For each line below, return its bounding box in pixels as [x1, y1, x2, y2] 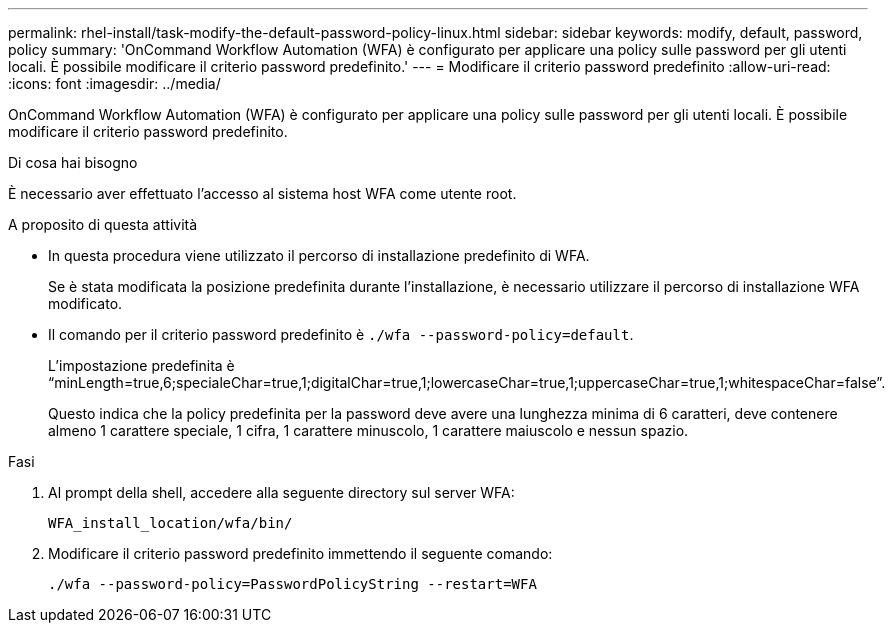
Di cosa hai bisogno [8, 154, 138, 171]
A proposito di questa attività [8, 216, 198, 233]
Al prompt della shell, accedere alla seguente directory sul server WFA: [48, 484, 515, 501]
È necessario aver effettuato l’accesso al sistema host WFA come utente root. [8, 185, 517, 202]
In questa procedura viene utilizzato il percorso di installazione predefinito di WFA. [48, 247, 590, 264]
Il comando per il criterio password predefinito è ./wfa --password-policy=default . [48, 326, 634, 343]
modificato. [48, 295, 123, 312]
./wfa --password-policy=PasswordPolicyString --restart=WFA [48, 576, 537, 592]
